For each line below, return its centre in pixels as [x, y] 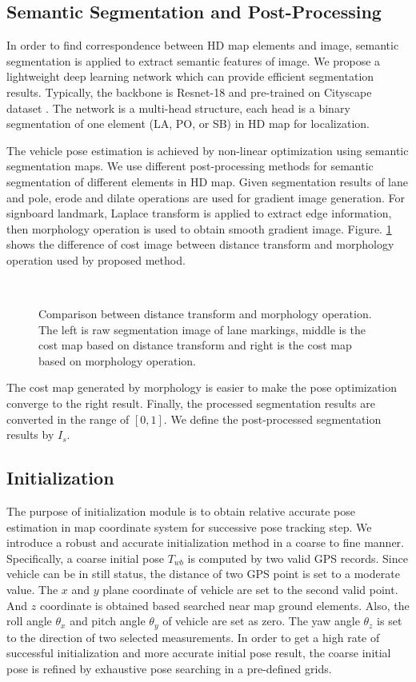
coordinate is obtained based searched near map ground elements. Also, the [224, 605]
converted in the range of [68, 419]
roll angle [29, 621]
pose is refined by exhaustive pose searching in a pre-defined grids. [169, 668]
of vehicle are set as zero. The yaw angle [261, 621]
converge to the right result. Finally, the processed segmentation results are [191, 403]
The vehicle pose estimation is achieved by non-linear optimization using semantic [208, 150]
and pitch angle [108, 621]
